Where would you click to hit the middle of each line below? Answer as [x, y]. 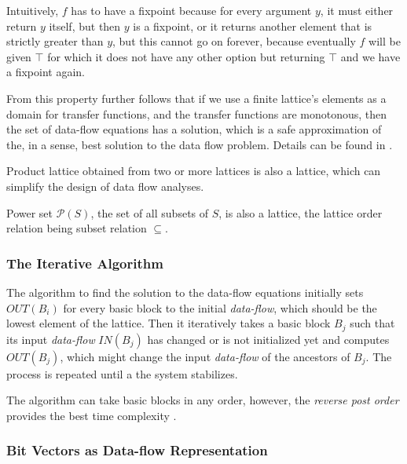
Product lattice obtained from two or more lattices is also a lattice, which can [194, 171]
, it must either [357, 10]
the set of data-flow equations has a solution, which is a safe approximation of [194, 129]
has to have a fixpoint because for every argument [191, 10]
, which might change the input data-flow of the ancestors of [205, 356]
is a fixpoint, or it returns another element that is [253, 26]
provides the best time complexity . [92, 415]
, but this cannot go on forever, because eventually [234, 41]
